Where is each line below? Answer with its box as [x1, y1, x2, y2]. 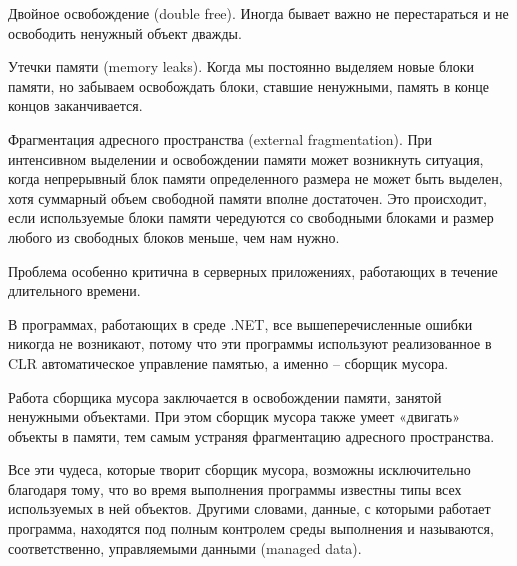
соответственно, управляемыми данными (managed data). [8, 537, 362, 558]
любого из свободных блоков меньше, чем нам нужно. [8, 226, 340, 247]
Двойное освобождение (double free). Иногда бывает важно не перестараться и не [8, 3, 509, 23]
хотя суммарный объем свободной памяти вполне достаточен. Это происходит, [8, 187, 487, 208]
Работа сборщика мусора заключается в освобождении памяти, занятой [8, 386, 442, 407]
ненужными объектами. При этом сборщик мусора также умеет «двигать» [8, 406, 460, 427]
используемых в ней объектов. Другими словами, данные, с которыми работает [8, 498, 491, 519]
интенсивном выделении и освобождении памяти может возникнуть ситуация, [8, 148, 484, 169]
